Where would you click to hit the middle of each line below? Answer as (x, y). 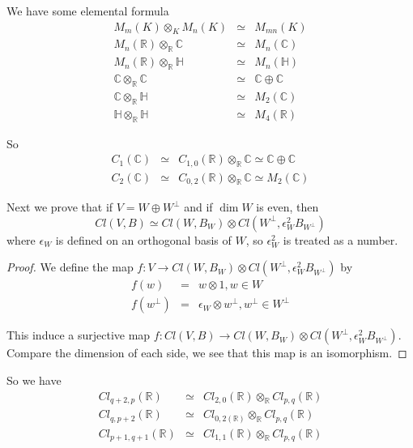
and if (198, 207)
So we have (34, 380)
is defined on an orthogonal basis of (143, 239)
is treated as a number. (341, 239)
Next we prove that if (60, 207)
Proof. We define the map (70, 267)
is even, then (287, 207)
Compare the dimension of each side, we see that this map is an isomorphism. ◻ (207, 353)
